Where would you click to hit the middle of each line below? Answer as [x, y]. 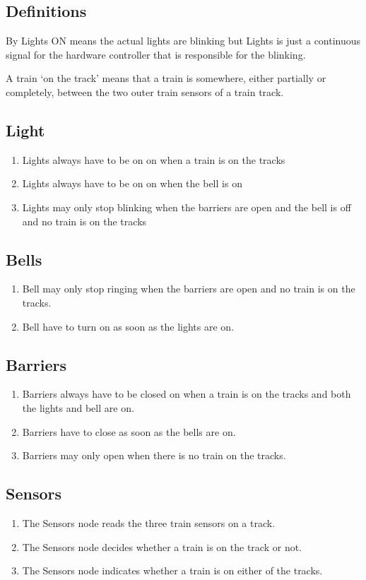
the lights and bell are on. [78, 407]
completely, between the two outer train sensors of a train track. [145, 91]
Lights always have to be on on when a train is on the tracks [154, 159]
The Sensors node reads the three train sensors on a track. [149, 522]
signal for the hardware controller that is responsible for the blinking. [156, 54]
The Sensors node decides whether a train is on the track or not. [162, 546]
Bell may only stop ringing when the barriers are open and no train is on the [189, 289]
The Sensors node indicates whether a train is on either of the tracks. [172, 570]
